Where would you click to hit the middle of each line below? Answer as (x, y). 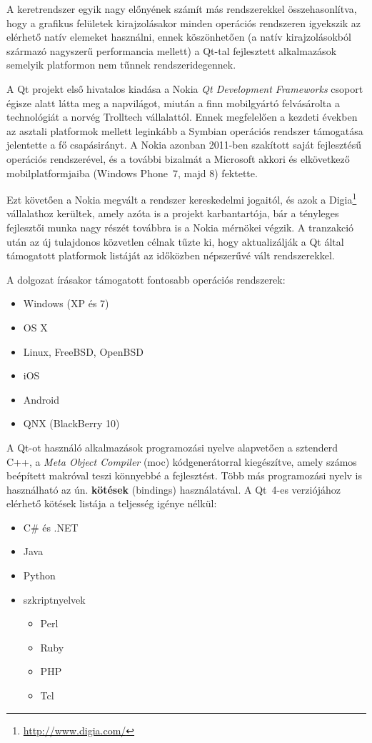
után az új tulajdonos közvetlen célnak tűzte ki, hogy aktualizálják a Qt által (175, 241)
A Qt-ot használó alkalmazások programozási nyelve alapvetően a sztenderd (172, 447)
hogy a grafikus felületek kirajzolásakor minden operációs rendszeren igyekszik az (184, 23)
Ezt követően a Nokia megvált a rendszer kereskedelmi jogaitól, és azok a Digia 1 (182, 198)
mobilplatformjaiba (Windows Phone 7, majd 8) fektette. (132, 173)
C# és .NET (51, 527)
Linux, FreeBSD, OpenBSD (83, 351)
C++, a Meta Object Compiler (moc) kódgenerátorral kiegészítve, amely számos (182, 461)
